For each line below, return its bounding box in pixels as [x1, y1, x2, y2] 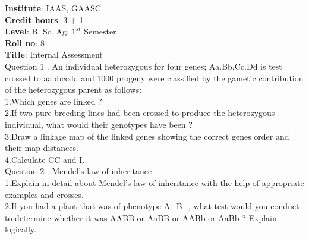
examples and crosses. [5, 188, 84, 200]
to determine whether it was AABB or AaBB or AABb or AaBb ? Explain [5, 211, 277, 224]
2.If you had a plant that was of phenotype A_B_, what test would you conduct [5, 200, 299, 212]
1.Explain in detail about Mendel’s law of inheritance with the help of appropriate [5, 176, 304, 188]
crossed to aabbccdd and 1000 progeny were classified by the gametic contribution [5, 71, 304, 84]
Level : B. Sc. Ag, [5, 25, 69, 37]
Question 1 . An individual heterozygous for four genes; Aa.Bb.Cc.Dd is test [5, 59, 282, 72]
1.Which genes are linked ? [5, 95, 102, 107]
